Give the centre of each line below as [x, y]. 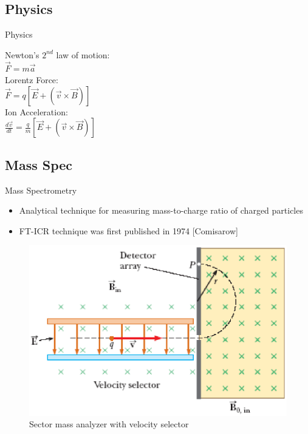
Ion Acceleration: [36, 111]
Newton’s [22, 54]
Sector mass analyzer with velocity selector [109, 424]
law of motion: [83, 54]
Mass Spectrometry [41, 190]
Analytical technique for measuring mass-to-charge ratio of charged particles [161, 210]
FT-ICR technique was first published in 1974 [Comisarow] [128, 230]
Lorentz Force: [32, 80]
